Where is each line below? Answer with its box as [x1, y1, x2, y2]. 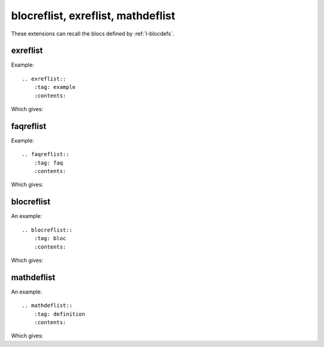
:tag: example [34, 84, 76, 91]
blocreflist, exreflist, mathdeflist [11, 9, 175, 22]
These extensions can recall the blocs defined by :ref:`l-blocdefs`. [11, 30, 175, 37]
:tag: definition [34, 310, 85, 318]
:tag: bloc [34, 235, 67, 242]
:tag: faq [34, 159, 63, 166]
